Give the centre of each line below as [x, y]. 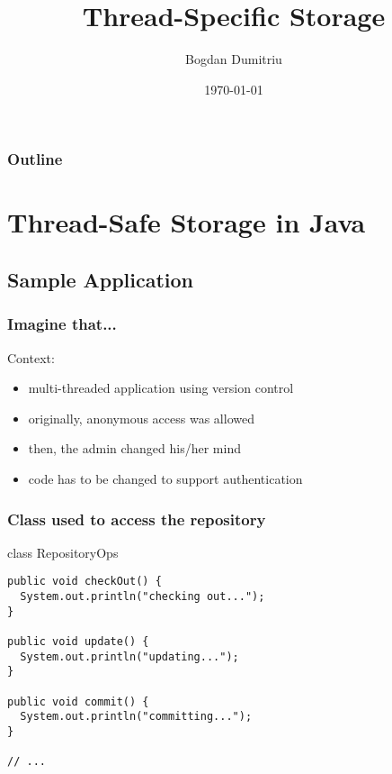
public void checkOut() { [85, 582]
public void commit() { [78, 701]
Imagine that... [62, 324]
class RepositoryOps [63, 552]
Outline [35, 159]
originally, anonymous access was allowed [141, 418]
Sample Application [101, 279]
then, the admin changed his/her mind [134, 448]
